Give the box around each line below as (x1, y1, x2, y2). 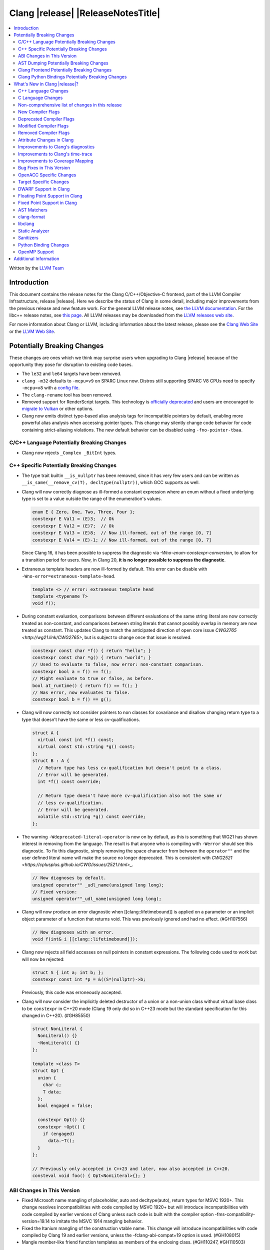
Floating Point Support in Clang (18, 192, 82, 198)
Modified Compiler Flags (18, 123, 69, 129)
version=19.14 (21, 1218, 50, 1224)
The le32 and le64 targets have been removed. (21, 370, 122, 377)
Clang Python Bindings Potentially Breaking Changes (18, 74, 127, 80)
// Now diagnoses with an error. (32, 929, 114, 935)
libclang (18, 220, 34, 227)
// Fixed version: (32, 889, 77, 895)
